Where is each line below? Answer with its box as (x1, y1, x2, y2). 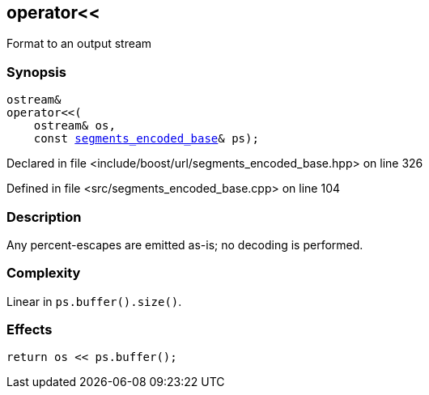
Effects (6, 321, 53, 338)
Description (6, 208, 82, 225)
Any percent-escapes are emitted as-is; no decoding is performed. (6, 237, 363, 252)
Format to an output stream (6, 36, 152, 51)
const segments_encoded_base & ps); (33, 132, 259, 146)
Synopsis (6, 63, 66, 80)
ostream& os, (33, 119, 116, 133)
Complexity (6, 265, 81, 282)
